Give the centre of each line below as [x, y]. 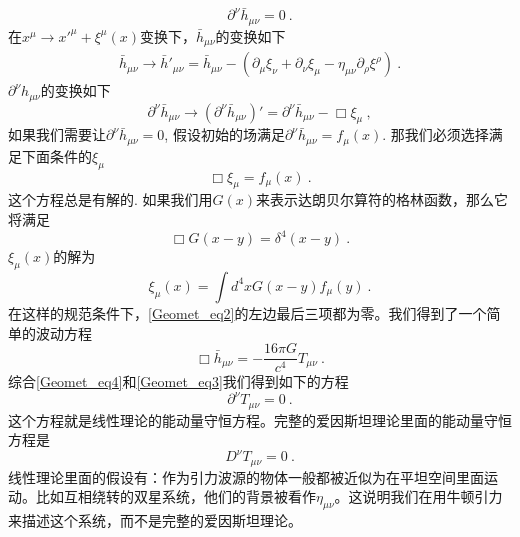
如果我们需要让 [57, 134]
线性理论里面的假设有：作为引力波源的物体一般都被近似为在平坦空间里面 [246, 476]
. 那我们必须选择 [435, 134]
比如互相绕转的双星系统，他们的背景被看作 [175, 496]
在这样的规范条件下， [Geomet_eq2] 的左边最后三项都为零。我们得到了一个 [247, 312]
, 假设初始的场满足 [224, 134]
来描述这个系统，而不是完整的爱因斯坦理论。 [155, 520]
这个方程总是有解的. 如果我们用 [110, 199]
